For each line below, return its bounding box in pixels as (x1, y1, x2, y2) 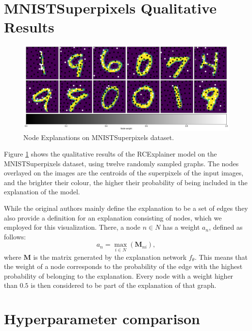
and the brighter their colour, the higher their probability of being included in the (4, 177, 248, 187)
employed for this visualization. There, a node (4, 222, 141, 232)
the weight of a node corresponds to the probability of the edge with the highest (4, 261, 243, 271)
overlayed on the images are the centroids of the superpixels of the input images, (4, 168, 244, 178)
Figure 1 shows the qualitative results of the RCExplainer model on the (4, 149, 217, 159)
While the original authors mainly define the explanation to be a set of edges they (4, 203, 248, 213)
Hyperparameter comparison (4, 309, 201, 329)
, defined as (209, 222, 243, 232)
